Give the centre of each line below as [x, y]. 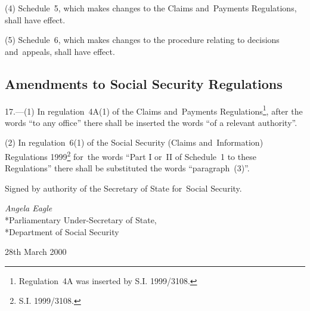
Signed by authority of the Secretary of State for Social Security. [123, 188]
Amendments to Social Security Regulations [144, 83]
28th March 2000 [36, 252]
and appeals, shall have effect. [60, 51]
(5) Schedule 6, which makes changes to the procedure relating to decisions [142, 40]
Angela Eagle [29, 208]
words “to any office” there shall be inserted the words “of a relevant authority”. [151, 122]
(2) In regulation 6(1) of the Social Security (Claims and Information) [134, 142]
